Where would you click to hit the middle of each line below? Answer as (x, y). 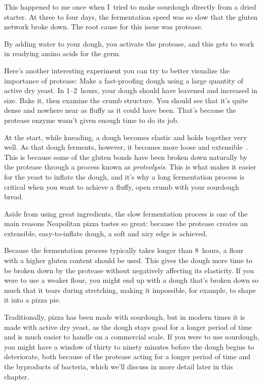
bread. (14, 197)
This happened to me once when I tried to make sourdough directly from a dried (130, 7)
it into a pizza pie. (32, 300)
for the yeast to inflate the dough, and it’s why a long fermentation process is (124, 176)
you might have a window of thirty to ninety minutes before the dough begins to (129, 346)
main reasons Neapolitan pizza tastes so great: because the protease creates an (126, 223)
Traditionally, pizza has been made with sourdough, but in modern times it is (125, 317)
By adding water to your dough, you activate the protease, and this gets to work (129, 43)
